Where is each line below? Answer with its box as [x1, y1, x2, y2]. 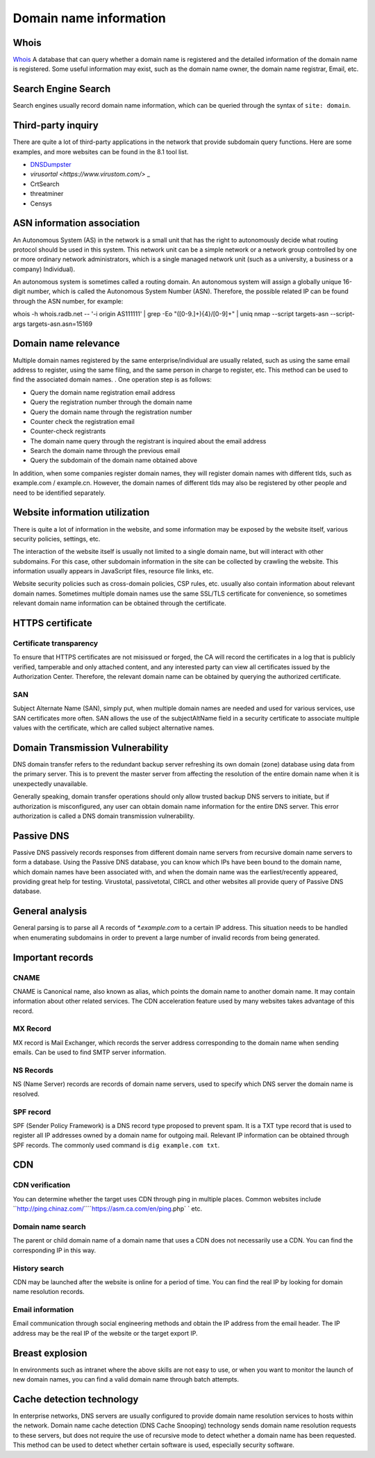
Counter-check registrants [30, 427, 106, 436]
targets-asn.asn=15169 [26, 320, 93, 328]
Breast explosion [12, 1347, 87, 1359]
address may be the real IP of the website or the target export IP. [12, 1329, 198, 1337]
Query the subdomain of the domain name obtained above [30, 456, 198, 465]
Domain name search [12, 1222, 86, 1231]
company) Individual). [12, 265, 76, 273]
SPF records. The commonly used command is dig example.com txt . [12, 1140, 220, 1149]
